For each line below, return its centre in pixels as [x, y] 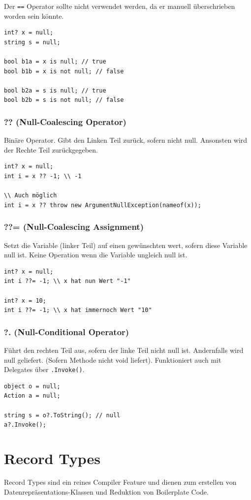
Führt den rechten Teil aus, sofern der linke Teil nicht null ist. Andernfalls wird [124, 350]
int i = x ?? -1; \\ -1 [43, 176]
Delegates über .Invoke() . [44, 369]
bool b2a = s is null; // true [55, 90]
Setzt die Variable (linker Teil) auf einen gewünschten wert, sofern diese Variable [126, 245]
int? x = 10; [25, 300]
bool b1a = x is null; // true [55, 62]
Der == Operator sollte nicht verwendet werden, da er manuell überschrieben [120, 6]
